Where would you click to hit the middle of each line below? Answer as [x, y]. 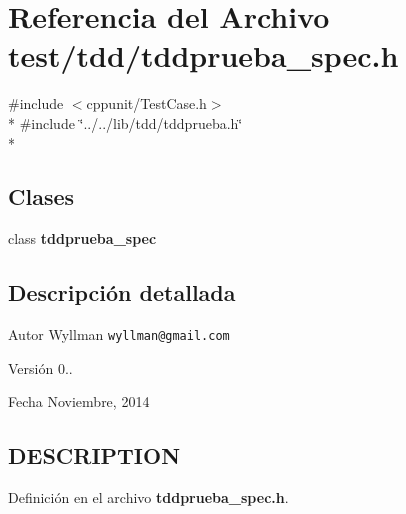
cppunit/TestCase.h [146, 103]
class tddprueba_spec [82, 238]
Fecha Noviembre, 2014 [79, 401]
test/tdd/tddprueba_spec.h [203, 55]
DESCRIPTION [94, 455]
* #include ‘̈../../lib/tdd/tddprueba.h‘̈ [125, 122]
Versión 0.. [40, 367]
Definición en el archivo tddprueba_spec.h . [148, 497]
